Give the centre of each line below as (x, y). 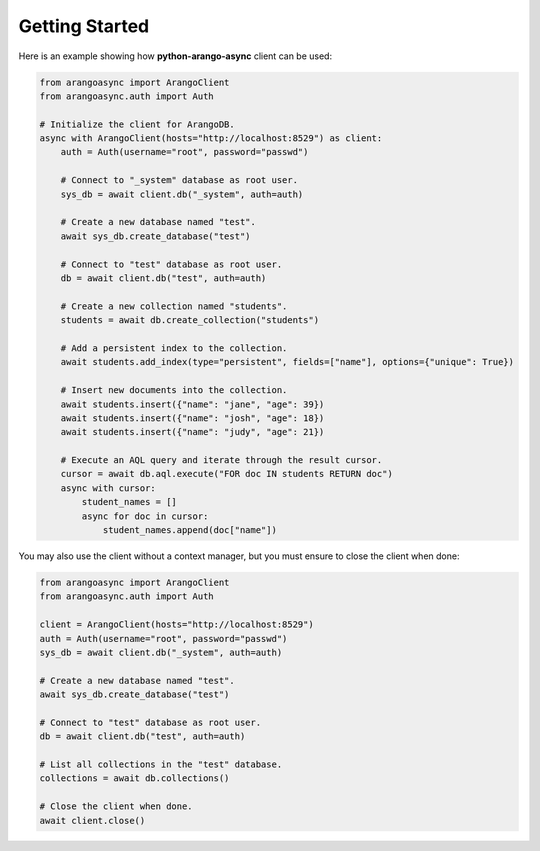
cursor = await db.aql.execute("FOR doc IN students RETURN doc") (227, 474)
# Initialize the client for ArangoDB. (137, 124)
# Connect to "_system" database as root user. (179, 180)
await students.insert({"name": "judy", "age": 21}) (192, 432)
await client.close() (92, 820)
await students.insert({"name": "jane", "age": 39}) (192, 404)
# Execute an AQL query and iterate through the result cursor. (221, 460)
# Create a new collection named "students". (174, 306)
